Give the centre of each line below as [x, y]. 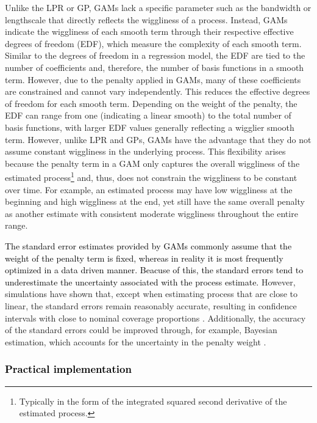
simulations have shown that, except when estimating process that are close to [151, 294]
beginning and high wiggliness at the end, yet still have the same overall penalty [155, 201]
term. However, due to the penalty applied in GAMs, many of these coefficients [153, 79]
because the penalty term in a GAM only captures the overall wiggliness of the [152, 163]
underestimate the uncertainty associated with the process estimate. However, [150, 281]
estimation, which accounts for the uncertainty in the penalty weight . [136, 341]
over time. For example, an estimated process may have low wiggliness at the [149, 189]
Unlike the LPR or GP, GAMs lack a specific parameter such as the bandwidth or [158, 7]
